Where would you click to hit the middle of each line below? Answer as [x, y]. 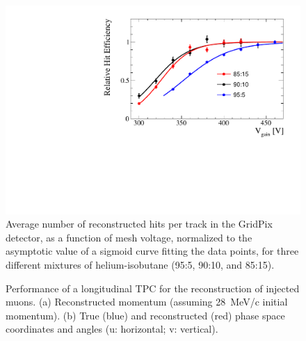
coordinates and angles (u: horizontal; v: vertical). [112, 329]
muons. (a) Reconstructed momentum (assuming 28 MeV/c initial [147, 302]
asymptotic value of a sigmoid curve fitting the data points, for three [152, 251]
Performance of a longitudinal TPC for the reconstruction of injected [153, 288]
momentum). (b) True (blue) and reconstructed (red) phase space [145, 315]
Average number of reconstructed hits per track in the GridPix [139, 224]
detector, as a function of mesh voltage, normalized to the [129, 237]
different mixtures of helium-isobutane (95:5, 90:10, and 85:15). [140, 265]
